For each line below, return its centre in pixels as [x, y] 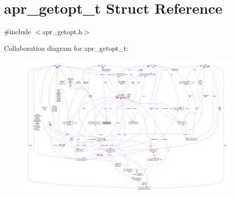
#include [18, 32]
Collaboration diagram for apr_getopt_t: [66, 48]
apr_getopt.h [62, 32]
